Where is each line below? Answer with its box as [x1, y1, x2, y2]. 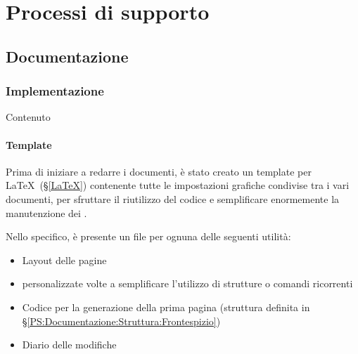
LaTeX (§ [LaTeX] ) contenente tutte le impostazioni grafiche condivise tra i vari [6, 178, 350, 192]
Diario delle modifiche [22, 337, 117, 352]
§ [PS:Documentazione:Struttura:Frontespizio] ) [22, 313, 221, 328]
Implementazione [6, 82, 104, 100]
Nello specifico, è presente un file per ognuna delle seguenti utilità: [6, 229, 291, 244]
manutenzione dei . [6, 205, 87, 220]
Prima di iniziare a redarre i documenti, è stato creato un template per [6, 164, 312, 178]
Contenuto [6, 110, 51, 124]
